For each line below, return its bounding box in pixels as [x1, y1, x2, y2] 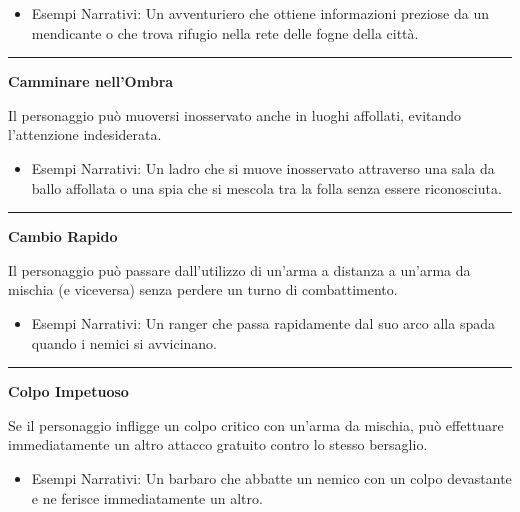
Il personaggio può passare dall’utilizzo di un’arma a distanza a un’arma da [8, 259, 471, 280]
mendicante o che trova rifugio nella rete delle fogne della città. [31, 22, 419, 43]
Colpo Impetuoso [8, 381, 129, 402]
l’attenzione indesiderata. [8, 124, 162, 145]
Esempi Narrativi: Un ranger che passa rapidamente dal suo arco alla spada [31, 312, 495, 333]
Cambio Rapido [8, 226, 118, 247]
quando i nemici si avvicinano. [31, 332, 218, 353]
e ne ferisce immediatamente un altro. [31, 487, 263, 508]
